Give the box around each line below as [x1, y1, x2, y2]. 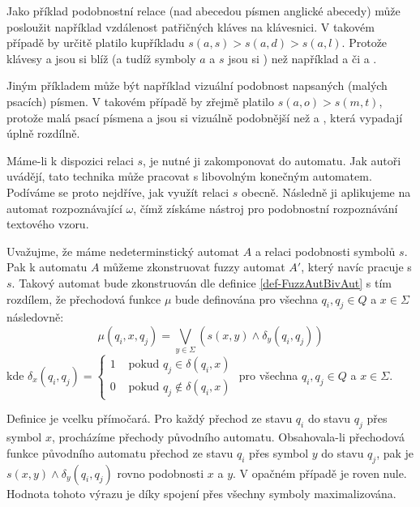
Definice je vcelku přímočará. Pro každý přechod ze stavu [6, 410, 293, 427]
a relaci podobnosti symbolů [255, 242, 396, 259]
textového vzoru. [6, 215, 89, 232]
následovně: [6, 309, 64, 326]
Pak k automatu [6, 258, 88, 275]
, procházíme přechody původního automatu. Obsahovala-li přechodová [51, 428, 405, 445]
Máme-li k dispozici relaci [6, 151, 134, 168]
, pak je [376, 444, 414, 461]
